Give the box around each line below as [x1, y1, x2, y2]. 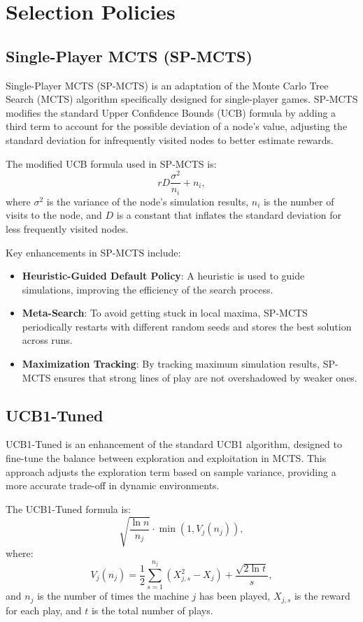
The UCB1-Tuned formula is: [6, 501, 131, 516]
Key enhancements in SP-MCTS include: [6, 245, 181, 259]
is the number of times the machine [37, 588, 189, 603]
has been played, [199, 588, 271, 603]
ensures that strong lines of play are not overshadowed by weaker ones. [54, 370, 357, 384]
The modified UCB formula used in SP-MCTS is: [6, 156, 217, 171]
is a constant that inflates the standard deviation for [116, 208, 341, 222]
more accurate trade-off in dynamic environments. [6, 478, 220, 493]
